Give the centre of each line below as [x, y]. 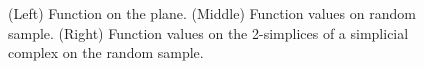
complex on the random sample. [106, 52]
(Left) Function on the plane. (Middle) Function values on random [212, 13]
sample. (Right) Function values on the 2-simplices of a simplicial [208, 32]
